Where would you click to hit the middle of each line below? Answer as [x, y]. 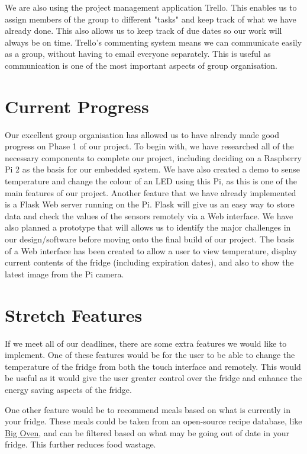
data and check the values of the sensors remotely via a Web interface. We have [149, 215]
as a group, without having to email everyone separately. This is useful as [138, 54]
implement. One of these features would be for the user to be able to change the [150, 355]
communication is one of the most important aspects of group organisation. [141, 65]
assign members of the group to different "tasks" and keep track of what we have [151, 19]
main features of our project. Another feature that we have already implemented [151, 192]
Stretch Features [74, 314]
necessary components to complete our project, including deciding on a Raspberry [153, 157]
